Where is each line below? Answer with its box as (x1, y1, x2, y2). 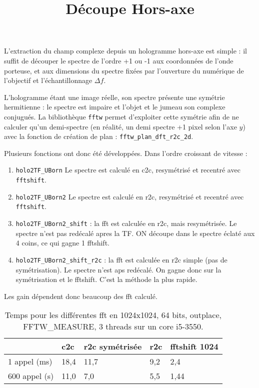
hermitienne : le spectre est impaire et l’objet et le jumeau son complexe (4, 101, 225, 112)
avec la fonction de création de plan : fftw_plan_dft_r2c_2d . (4, 131, 193, 141)
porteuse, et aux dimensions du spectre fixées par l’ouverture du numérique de (4, 65, 244, 75)
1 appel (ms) (8, 355, 52, 367)
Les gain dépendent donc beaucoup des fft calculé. (4, 290, 157, 301)
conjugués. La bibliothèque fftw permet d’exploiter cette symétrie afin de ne (4, 111, 239, 121)
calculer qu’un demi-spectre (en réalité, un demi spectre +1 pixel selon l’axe (4, 121, 237, 131)
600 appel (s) (8, 370, 54, 382)
